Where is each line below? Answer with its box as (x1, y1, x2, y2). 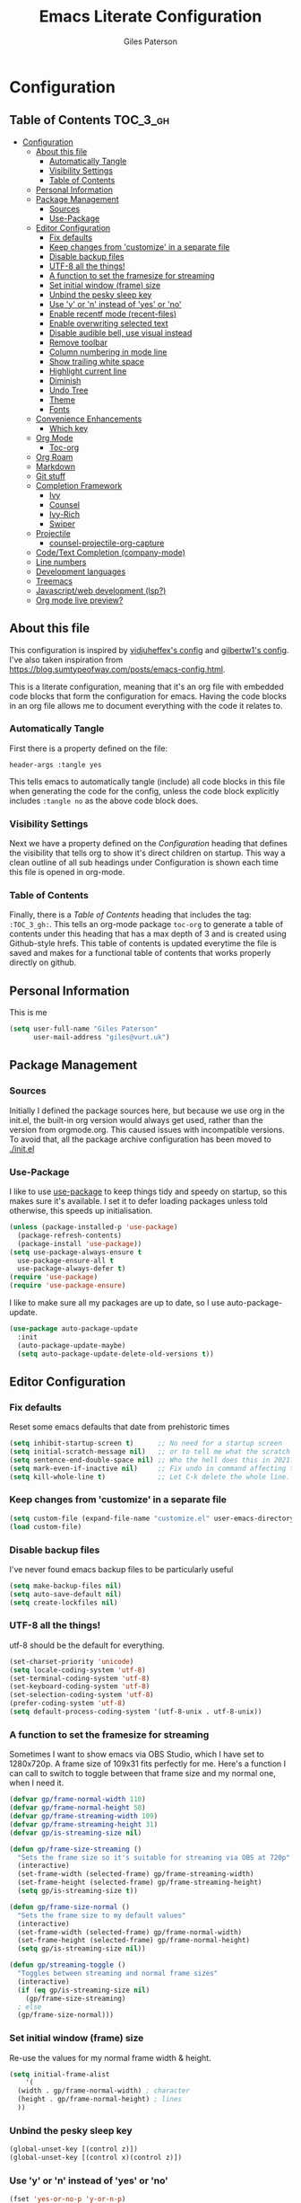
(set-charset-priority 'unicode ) (9, 1657, 134, 1666)
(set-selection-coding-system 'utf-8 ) (9, 1691, 154, 1700)
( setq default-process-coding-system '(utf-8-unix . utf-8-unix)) (9, 1707, 262, 1717)
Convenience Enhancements (35, 413, 142, 424)
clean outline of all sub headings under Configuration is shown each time (9, 857, 279, 868)
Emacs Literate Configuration (39, 6, 262, 27)
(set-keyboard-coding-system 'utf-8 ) (9, 1682, 150, 1691)
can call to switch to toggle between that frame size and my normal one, (9, 1768, 276, 1779)
